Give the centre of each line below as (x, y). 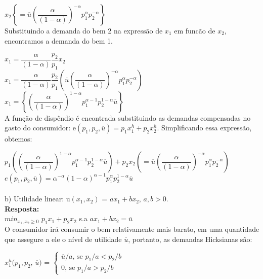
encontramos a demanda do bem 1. (59, 40)
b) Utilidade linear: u (37, 199)
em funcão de (195, 30)
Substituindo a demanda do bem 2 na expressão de (84, 30)
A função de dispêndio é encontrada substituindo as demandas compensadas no (128, 117)
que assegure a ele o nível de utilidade (63, 239)
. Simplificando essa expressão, (204, 128)
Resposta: (22, 208)
